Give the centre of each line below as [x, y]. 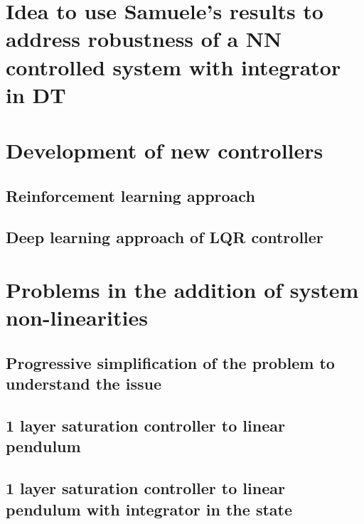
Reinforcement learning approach [130, 195]
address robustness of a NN [144, 39]
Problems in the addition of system [182, 290]
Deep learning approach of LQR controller [165, 237]
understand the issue [84, 384]
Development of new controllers [165, 150]
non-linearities [77, 317]
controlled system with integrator [173, 66]
